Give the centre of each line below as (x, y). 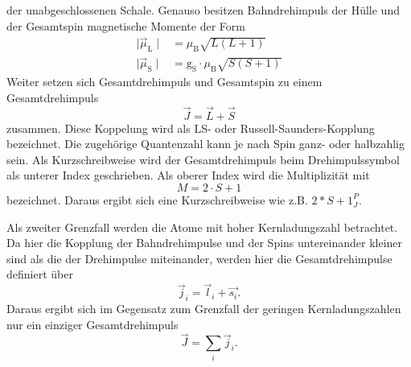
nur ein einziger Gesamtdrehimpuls (92, 324)
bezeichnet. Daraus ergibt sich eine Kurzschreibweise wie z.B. (157, 200)
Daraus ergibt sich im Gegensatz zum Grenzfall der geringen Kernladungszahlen (204, 309)
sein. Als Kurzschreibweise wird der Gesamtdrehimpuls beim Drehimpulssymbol (203, 159)
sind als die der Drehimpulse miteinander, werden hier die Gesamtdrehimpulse (199, 258)
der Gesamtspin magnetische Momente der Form (126, 25)
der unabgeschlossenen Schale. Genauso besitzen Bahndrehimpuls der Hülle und (203, 10)
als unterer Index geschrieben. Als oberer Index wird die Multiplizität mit (188, 175)
